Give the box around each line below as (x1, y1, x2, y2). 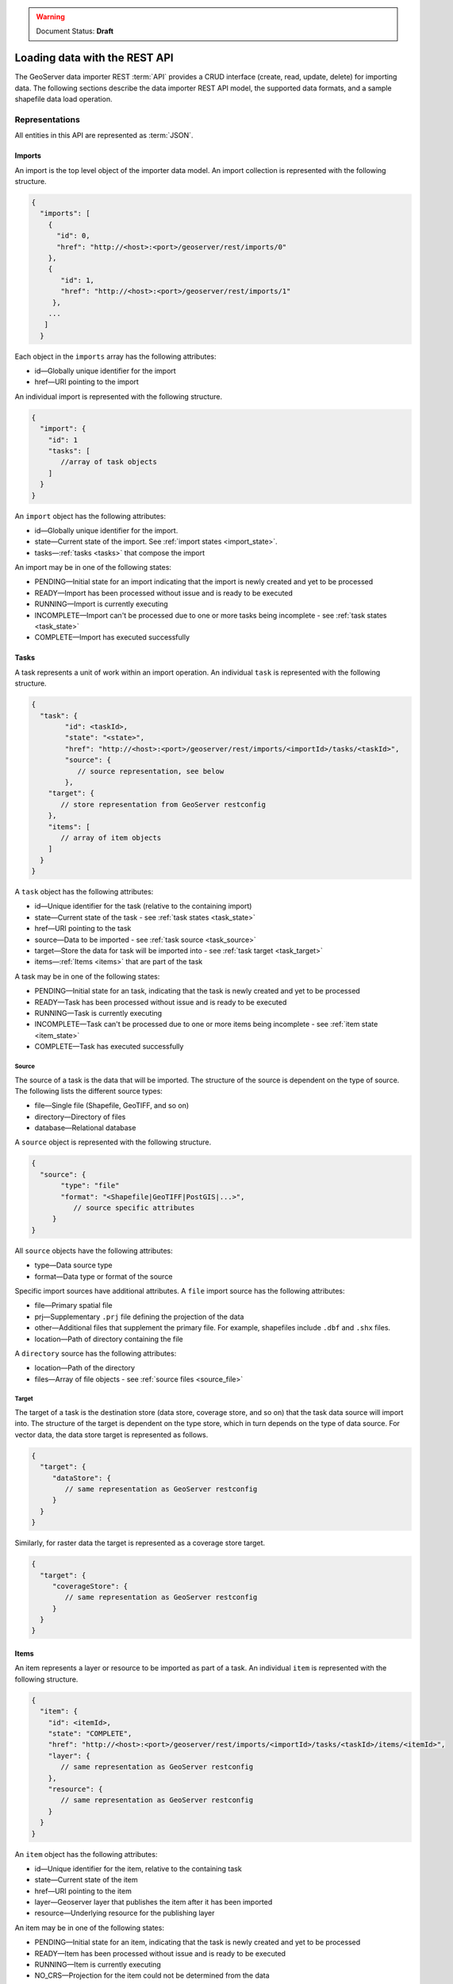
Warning (36, 12, 65, 21)
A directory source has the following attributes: (14, 1348, 177, 1358)
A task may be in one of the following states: (14, 971, 160, 981)
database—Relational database (34, 1123, 136, 1132)
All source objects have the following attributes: (14, 1246, 174, 1255)
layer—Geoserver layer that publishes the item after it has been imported (34, 1897, 273, 1907)
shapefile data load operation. (14, 94, 113, 104)
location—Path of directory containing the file (34, 1334, 183, 1344)
